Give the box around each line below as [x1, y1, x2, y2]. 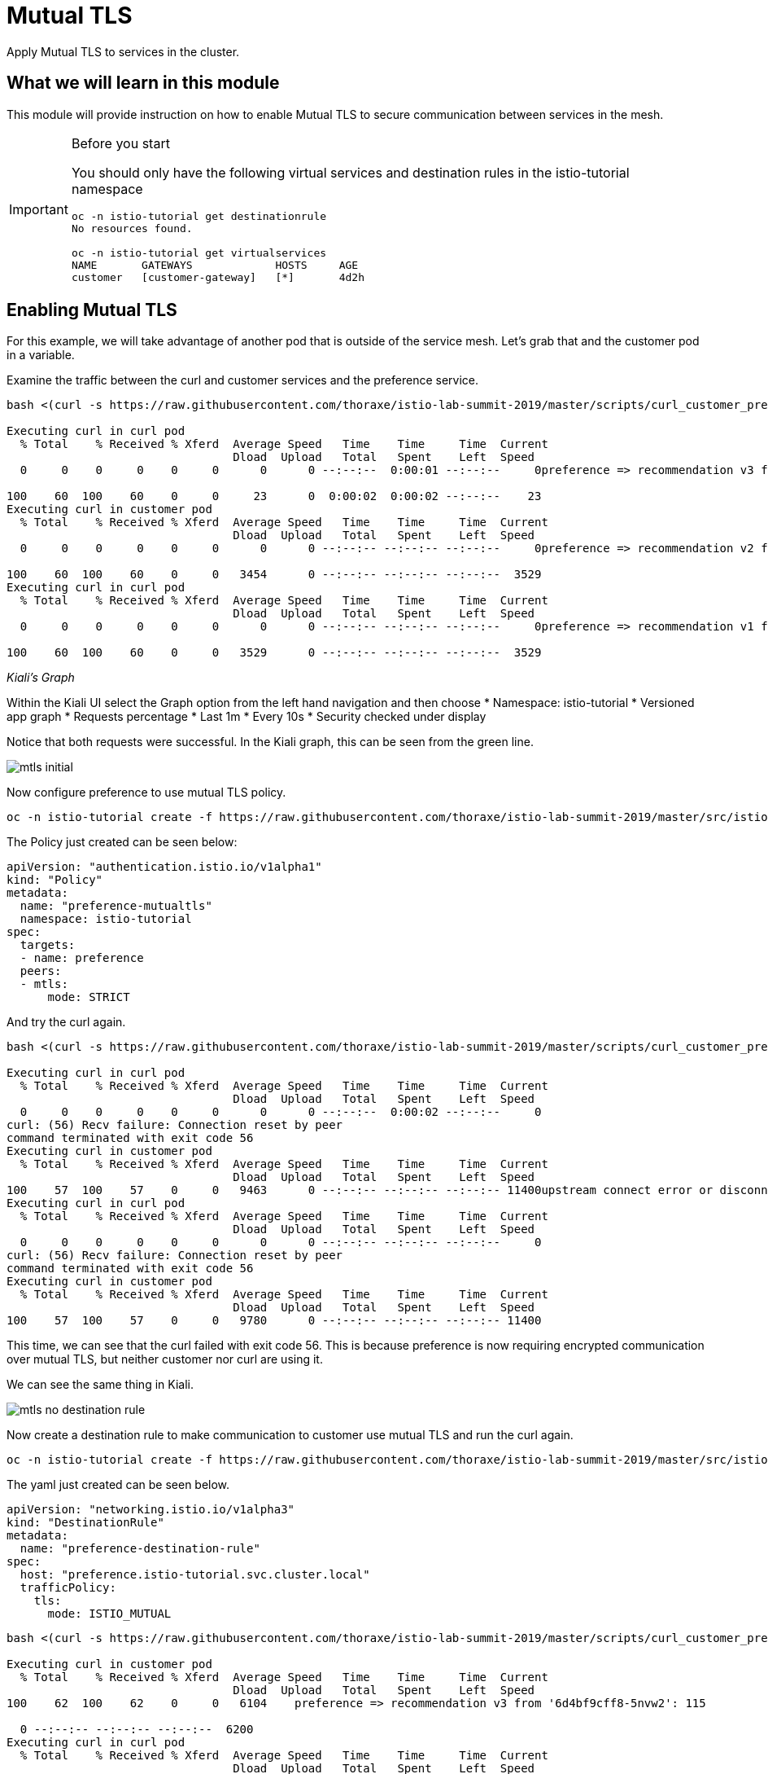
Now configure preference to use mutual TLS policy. [7, 785, 286, 800]
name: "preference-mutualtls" [20, 899, 212, 913]
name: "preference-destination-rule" [20, 1542, 260, 1556]
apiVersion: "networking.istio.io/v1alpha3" [7, 1503, 295, 1517]
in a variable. [7, 348, 75, 362]
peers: [20, 964, 62, 978]
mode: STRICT [47, 990, 130, 1004]
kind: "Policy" [7, 873, 103, 887]
